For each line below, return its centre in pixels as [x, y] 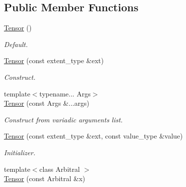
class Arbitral [60, 169]
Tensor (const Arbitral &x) [45, 178]
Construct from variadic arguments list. [63, 119]
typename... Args [65, 93]
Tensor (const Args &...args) [47, 103]
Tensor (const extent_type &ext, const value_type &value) [93, 136]
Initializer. [20, 152]
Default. [16, 44]
